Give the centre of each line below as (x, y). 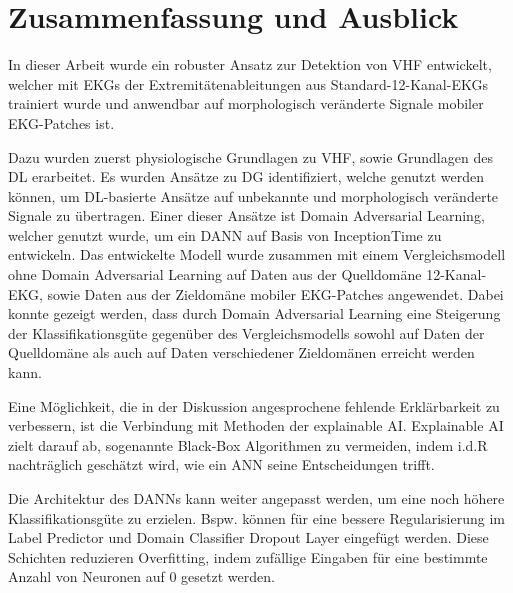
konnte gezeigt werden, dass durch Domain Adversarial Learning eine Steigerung (254, 313)
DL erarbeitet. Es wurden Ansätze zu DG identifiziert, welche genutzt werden (246, 176)
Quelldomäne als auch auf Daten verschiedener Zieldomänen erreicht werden (241, 352)
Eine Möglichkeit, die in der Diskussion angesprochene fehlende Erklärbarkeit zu (254, 405)
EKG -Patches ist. (61, 122)
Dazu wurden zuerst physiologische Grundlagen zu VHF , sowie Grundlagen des (250, 156)
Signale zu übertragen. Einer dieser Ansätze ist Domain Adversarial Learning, (246, 215)
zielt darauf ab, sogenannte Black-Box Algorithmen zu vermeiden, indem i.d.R (248, 444)
